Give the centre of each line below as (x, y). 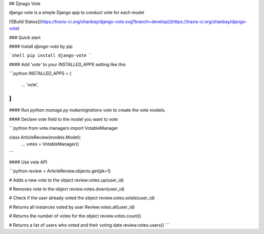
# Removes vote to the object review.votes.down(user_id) (67, 189)
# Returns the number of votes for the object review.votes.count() (75, 216)
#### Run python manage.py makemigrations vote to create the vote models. (88, 110)
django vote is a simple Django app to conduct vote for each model (77, 13)
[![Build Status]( (25, 22)
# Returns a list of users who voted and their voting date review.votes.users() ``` (89, 225)
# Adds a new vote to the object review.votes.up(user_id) (66, 180)
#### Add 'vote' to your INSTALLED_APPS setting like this (67, 64)
